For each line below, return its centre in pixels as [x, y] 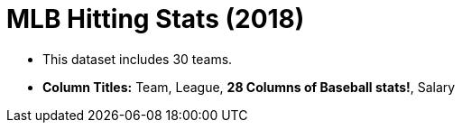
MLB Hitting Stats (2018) [156, 19]
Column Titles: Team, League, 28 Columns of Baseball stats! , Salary [249, 87]
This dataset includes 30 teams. [138, 59]
